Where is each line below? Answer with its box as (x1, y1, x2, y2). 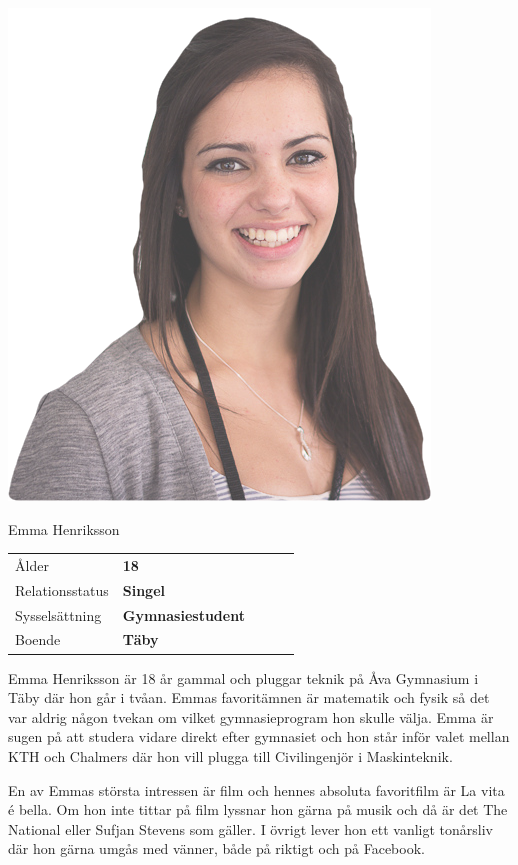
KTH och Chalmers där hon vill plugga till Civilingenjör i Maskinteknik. (8, 745, 453, 766)
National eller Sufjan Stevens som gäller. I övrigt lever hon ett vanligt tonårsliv (8, 818, 494, 839)
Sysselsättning (15, 604, 102, 625)
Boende (15, 629, 61, 650)
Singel (122, 579, 166, 600)
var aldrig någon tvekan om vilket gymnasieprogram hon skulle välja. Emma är (8, 706, 494, 727)
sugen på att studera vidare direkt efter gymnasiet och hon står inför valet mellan (8, 726, 510, 747)
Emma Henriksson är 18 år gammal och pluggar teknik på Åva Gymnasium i (8, 667, 479, 688)
